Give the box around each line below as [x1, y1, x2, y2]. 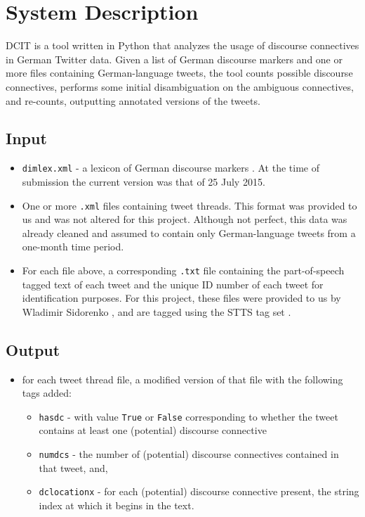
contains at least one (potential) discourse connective [39, 423, 267, 438]
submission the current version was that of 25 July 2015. [22, 174, 265, 189]
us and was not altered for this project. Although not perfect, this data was [22, 212, 347, 226]
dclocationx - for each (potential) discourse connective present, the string [39, 484, 359, 499]
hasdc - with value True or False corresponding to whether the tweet [39, 409, 338, 423]
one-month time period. [22, 239, 124, 254]
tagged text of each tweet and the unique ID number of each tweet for [22, 276, 324, 291]
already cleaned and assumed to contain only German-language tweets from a [22, 225, 356, 240]
